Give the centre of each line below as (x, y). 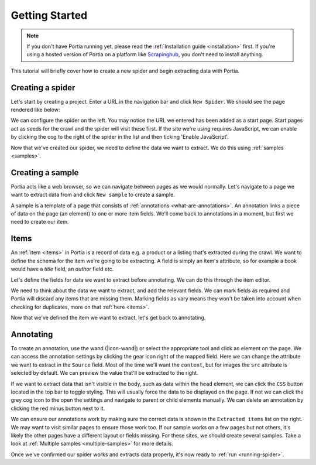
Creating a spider (43, 88)
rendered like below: (35, 110)
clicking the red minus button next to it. (58, 408)
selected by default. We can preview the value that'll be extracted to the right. (104, 373)
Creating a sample (45, 172)
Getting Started (49, 15)
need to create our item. (40, 222)
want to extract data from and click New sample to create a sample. (93, 195)
